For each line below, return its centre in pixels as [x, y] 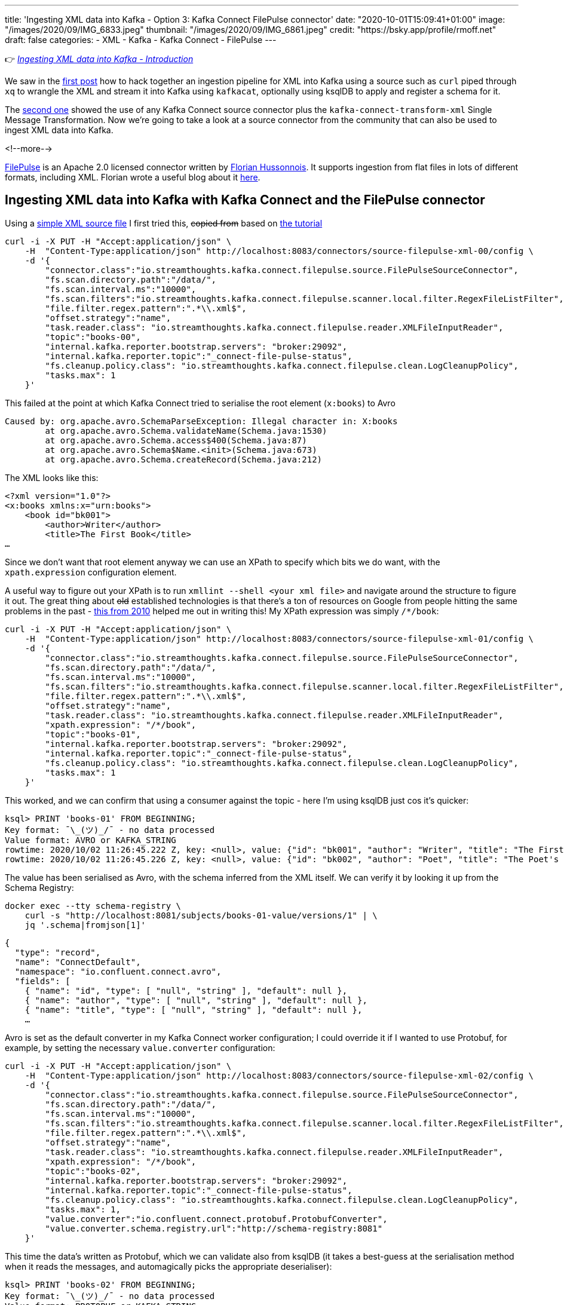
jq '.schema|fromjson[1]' [85, 925]
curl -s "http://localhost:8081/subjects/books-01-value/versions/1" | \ [201, 915]
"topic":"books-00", [93, 337]
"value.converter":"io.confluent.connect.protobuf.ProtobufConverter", [216, 1219]
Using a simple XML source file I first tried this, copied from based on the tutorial [164, 223]
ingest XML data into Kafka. [59, 130]
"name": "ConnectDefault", [78, 962]
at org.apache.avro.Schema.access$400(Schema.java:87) [176, 440]
